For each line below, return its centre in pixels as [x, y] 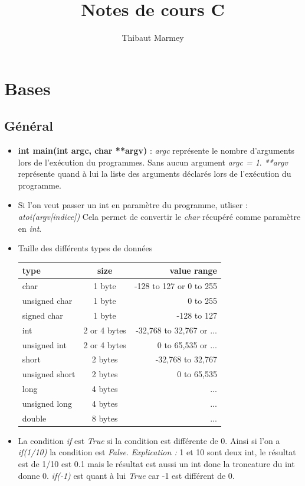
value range [193, 270]
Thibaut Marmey [153, 38]
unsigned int [44, 344]
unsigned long [47, 403]
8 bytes [105, 418]
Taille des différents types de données [85, 248]
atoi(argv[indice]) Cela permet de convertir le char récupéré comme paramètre [159, 217]
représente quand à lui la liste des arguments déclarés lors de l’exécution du [155, 174]
